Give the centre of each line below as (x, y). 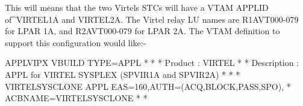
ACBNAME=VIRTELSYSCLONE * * (76, 98)
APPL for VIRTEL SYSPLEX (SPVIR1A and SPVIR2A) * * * (123, 74)
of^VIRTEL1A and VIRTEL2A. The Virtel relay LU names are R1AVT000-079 (152, 19)
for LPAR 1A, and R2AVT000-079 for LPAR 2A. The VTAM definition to (142, 31)
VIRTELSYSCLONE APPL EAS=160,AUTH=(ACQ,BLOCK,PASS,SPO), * (148, 86)
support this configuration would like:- (76, 42)
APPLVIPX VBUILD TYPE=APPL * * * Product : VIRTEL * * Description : (152, 63)
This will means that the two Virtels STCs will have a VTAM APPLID (137, 7)
